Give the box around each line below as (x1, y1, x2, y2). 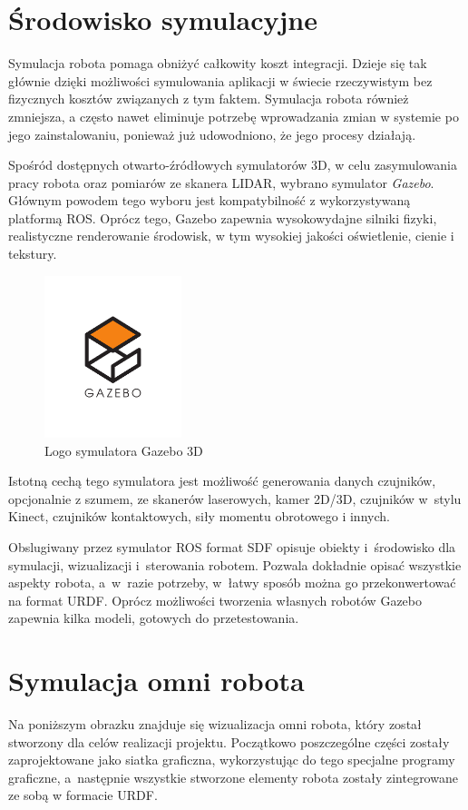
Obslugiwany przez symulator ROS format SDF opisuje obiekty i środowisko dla (8, 537, 456, 556)
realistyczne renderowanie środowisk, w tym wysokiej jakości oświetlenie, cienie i (8, 226, 454, 245)
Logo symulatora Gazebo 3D (44, 440, 203, 459)
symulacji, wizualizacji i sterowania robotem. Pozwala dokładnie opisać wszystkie (8, 555, 462, 574)
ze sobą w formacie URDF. (8, 785, 158, 805)
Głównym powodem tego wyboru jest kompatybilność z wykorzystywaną (8, 191, 411, 210)
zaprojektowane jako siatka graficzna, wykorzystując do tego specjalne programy (8, 750, 455, 769)
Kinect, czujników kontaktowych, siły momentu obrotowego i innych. (8, 507, 390, 526)
